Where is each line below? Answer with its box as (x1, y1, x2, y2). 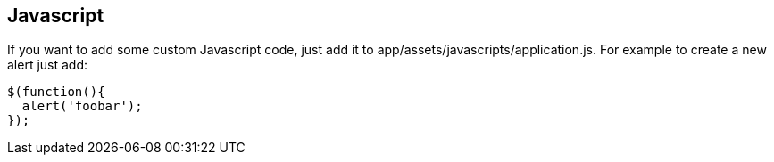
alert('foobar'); (21, 99, 143, 114)
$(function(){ (7, 85, 105, 100)
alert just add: (7, 57, 88, 73)
